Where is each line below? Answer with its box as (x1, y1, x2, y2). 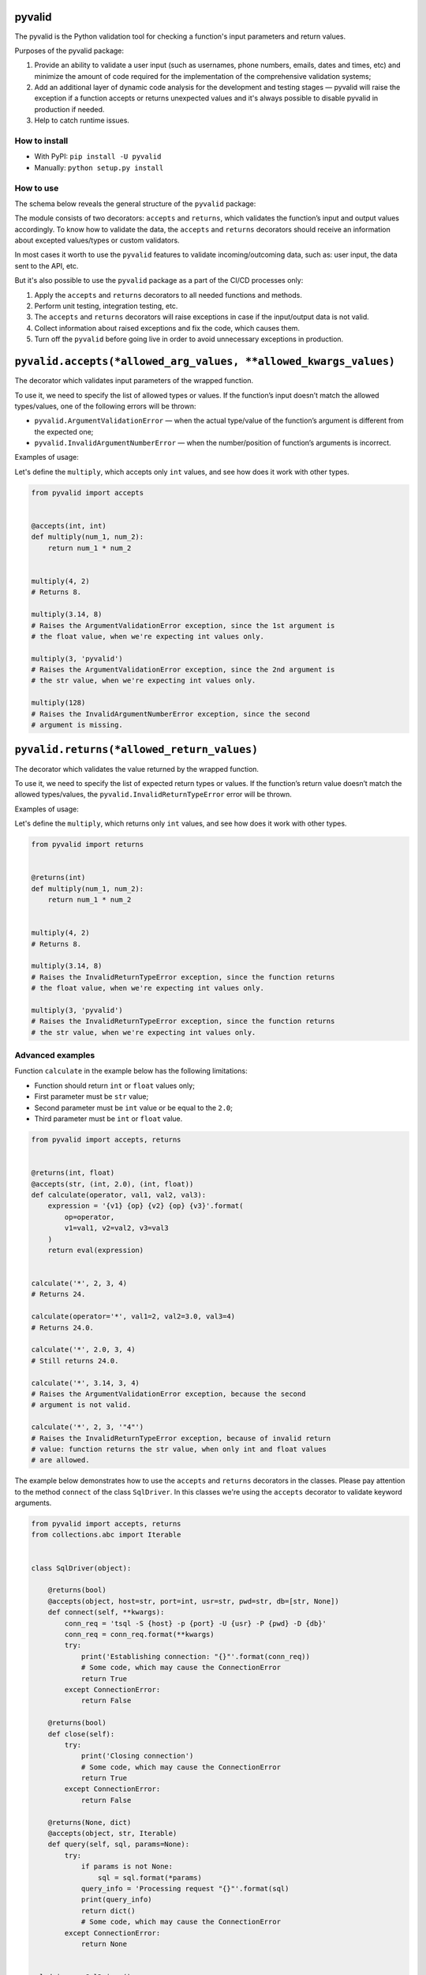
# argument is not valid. (31, 1401, 132, 1409)
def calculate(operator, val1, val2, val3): (31, 1190, 207, 1199)
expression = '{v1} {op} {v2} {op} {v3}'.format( (47, 1202, 244, 1210)
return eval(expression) (47, 1245, 144, 1255)
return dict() (80, 1906, 136, 1915)
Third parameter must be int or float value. (34, 1114, 183, 1123)
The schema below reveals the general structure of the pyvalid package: (14, 198, 256, 209)
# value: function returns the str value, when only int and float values (31, 1444, 327, 1454)
